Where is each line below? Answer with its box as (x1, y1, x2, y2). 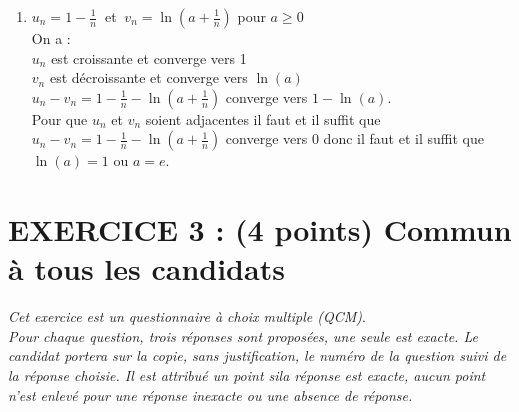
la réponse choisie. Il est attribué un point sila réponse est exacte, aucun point (8, 365, 486, 386)
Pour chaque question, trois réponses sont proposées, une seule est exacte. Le (8, 325, 478, 346)
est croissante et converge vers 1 (51, 47, 247, 68)
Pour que (31, 108, 88, 129)
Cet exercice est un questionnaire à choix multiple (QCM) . (8, 306, 366, 327)
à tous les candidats (8, 248, 285, 289)
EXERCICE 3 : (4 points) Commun (8, 209, 512, 250)
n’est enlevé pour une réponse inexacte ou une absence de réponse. (8, 384, 413, 405)
